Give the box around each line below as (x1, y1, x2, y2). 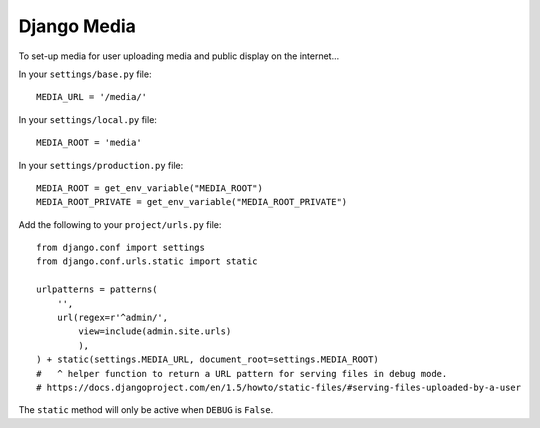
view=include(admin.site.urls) (78, 326, 232, 337)
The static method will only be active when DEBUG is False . (18, 404, 274, 416)
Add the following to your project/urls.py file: (18, 218, 222, 230)
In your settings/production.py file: (18, 159, 184, 171)
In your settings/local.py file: (18, 113, 157, 125)
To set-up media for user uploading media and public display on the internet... (18, 50, 340, 62)
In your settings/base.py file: (18, 68, 152, 80)
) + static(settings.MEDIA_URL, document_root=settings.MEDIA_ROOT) (36, 354, 379, 365)
